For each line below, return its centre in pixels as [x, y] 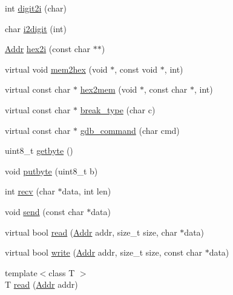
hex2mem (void [109, 89]
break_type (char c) [118, 109]
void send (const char [44, 211]
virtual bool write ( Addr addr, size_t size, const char [103, 252]
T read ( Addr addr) [41, 284]
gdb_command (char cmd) [130, 130]
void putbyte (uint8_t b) [51, 171]
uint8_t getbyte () [39, 151]
